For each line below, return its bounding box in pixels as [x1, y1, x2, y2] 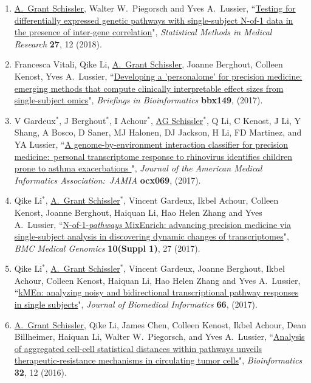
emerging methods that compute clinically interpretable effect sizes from [14, 81, 284, 94]
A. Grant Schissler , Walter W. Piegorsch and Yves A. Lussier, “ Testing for [14, 2, 296, 14]
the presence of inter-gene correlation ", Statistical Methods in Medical [14, 26, 272, 38]
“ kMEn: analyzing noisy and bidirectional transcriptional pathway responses [14, 286, 299, 298]
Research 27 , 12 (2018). [14, 37, 102, 50]
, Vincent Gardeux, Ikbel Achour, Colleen [123, 194, 279, 207]
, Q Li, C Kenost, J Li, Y [206, 114, 301, 126]
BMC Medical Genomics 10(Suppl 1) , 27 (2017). [14, 241, 200, 254]
